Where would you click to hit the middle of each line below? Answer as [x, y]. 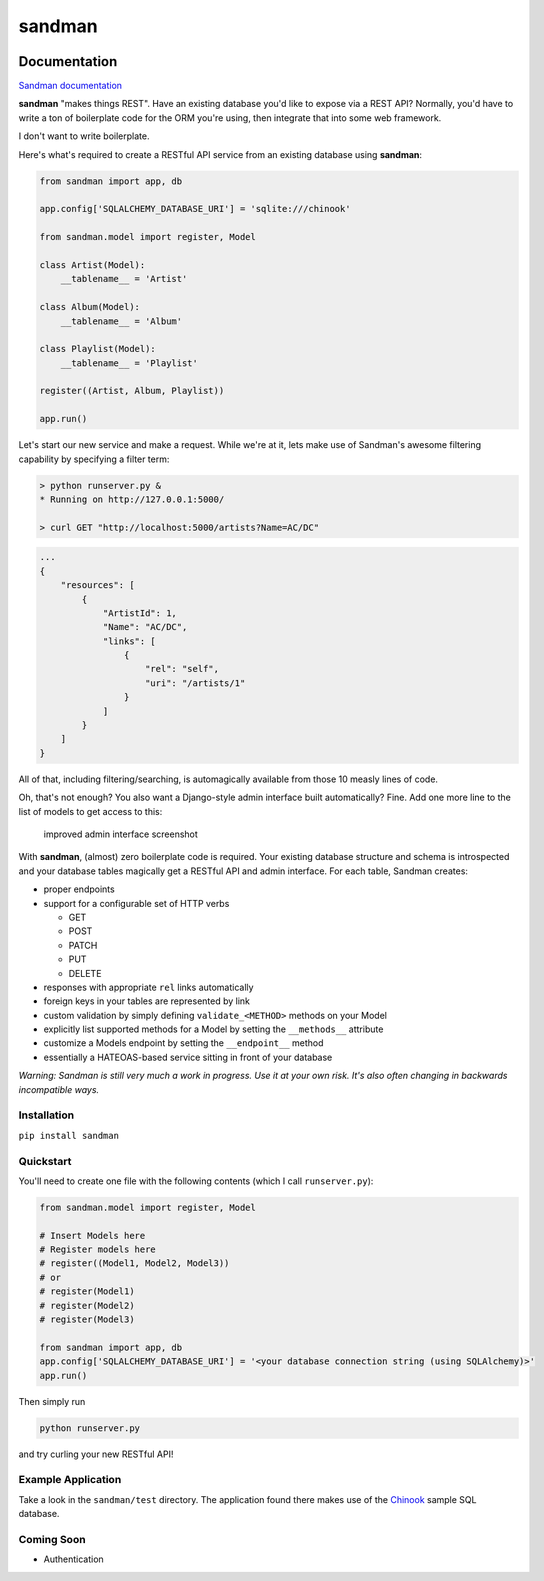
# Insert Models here [92, 1235]
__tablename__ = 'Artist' [124, 279]
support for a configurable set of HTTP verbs [136, 903]
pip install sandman [69, 1135]
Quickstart [45, 1161]
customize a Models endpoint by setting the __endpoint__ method [183, 1043]
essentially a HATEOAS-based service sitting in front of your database [188, 1057]
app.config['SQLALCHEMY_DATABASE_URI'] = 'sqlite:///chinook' [195, 209]
